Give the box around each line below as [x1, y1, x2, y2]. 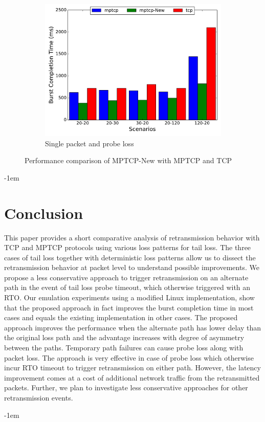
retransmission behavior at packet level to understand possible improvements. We [4, 262, 259, 273]
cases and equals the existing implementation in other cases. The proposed [4, 312, 238, 323]
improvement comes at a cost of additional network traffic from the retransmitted [4, 372, 260, 383]
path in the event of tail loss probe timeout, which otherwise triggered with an [4, 282, 251, 293]
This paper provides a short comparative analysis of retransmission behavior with [4, 232, 260, 242]
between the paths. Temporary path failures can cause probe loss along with [4, 342, 244, 353]
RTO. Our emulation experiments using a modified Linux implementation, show [4, 292, 255, 303]
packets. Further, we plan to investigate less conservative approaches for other [4, 382, 248, 393]
